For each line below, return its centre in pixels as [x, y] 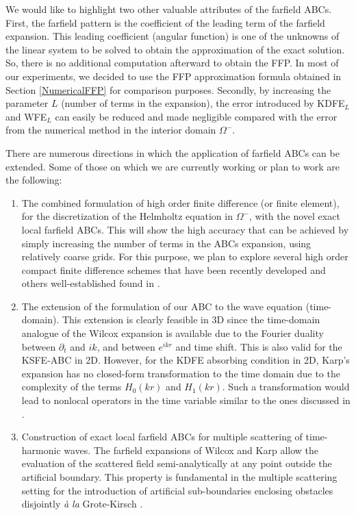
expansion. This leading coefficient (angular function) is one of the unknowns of [173, 36]
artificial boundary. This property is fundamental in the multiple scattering [179, 477]
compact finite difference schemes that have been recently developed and [174, 269]
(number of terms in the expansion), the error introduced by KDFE [203, 103]
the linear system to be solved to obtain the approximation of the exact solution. [175, 49]
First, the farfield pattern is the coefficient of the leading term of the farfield [165, 22]
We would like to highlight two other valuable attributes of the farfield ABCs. [169, 9]
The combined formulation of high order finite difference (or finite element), [180, 202]
